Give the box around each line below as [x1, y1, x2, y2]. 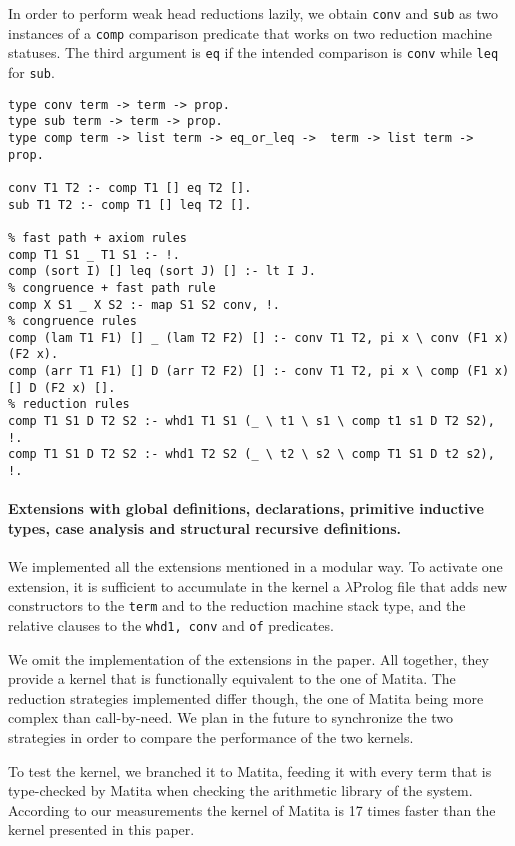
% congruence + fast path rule [8, 280, 216, 295]
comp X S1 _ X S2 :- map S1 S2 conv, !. [8, 297, 281, 312]
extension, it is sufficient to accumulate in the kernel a [8, 575, 340, 596]
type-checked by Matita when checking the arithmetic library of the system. [8, 780, 473, 801]
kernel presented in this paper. [8, 819, 195, 840]
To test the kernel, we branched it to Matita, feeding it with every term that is [8, 760, 492, 781]
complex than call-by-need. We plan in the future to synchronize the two [8, 707, 454, 728]
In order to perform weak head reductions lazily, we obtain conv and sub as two [8, 3, 498, 23]
